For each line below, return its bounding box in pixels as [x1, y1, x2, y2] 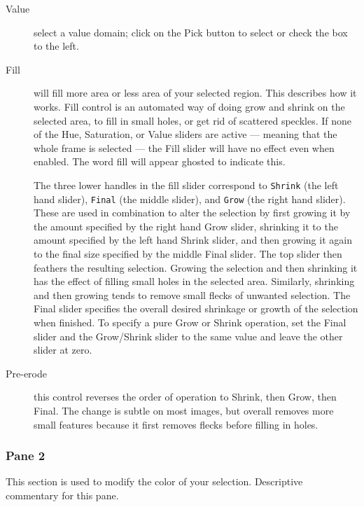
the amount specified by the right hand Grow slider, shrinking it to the [34, 218, 338, 233]
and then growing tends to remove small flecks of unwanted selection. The [34, 287, 351, 302]
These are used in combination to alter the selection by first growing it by [34, 205, 351, 220]
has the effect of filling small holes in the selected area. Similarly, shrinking [34, 274, 355, 289]
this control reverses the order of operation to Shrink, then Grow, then [34, 389, 337, 404]
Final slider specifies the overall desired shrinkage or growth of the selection [34, 301, 358, 316]
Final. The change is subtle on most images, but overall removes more [34, 403, 334, 417]
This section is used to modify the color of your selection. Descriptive [6, 474, 303, 489]
